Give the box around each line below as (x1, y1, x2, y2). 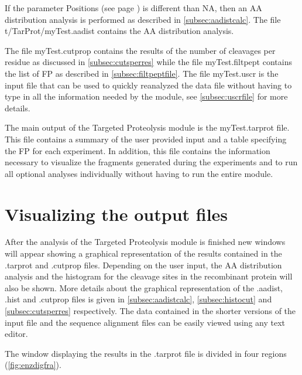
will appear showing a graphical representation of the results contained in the (5, 247, 282, 260)
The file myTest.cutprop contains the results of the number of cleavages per (5, 44, 276, 56)
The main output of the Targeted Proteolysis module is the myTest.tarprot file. (5, 121, 290, 134)
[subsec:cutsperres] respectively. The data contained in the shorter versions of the (5, 305, 296, 316)
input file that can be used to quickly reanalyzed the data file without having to (5, 79, 292, 91)
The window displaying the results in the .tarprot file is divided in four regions (5, 347, 287, 359)
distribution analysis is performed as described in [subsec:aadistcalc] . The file (5, 13, 281, 25)
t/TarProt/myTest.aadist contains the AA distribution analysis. (5, 25, 234, 37)
